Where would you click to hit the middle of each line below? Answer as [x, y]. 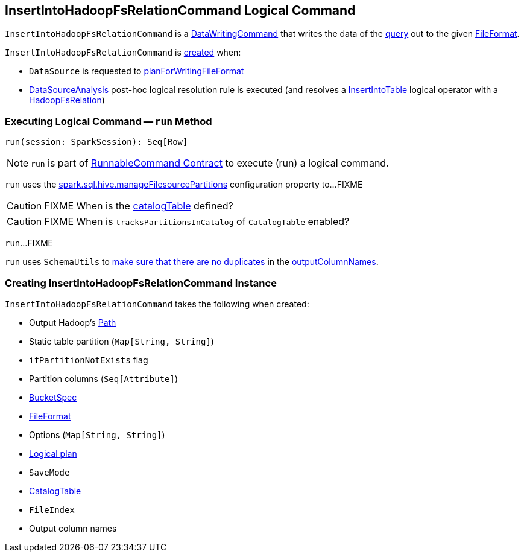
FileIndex [52, 510]
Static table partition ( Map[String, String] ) [122, 341]
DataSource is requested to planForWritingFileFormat [137, 71]
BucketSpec [53, 397]
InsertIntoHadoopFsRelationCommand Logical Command [180, 11]
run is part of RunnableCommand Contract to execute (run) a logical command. [210, 163]
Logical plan [53, 453]
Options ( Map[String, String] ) [97, 434]
